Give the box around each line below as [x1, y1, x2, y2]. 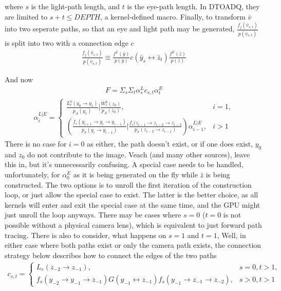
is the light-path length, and [31, 1, 120, 11]
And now [5, 74, 33, 85]
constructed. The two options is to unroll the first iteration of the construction [5, 179, 252, 190]
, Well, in [217, 229, 246, 240]
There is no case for [5, 138, 67, 149]
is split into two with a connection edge [5, 37, 128, 48]
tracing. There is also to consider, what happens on [5, 229, 166, 240]
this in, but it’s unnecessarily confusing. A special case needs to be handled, [5, 159, 243, 170]
